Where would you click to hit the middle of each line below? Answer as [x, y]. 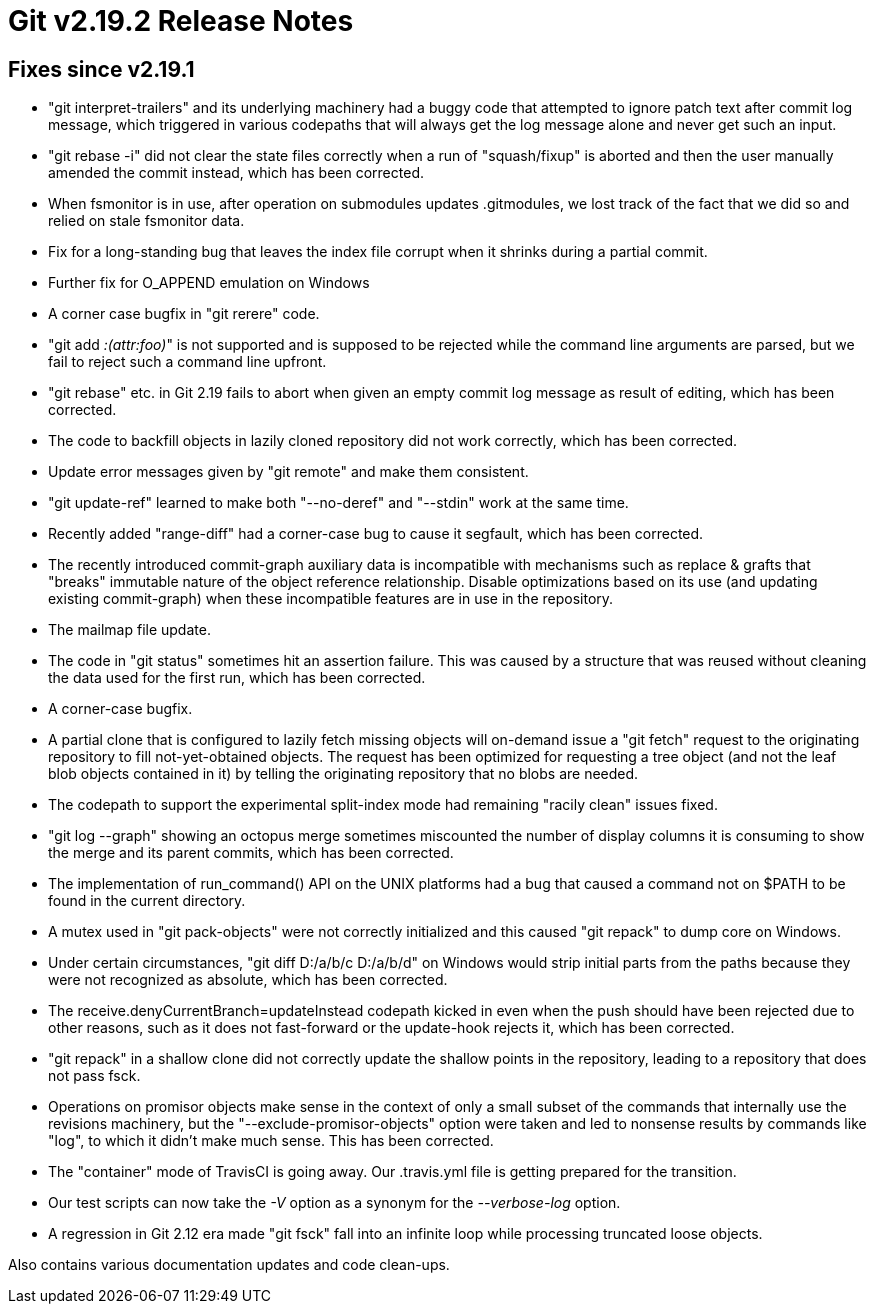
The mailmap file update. [129, 630]
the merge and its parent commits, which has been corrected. [251, 853]
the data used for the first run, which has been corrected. [237, 678]
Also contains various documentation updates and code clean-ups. [229, 1265]
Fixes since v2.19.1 [101, 69]
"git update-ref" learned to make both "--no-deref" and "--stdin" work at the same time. [338, 503]
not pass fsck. [94, 1076]
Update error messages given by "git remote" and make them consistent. [288, 472]
